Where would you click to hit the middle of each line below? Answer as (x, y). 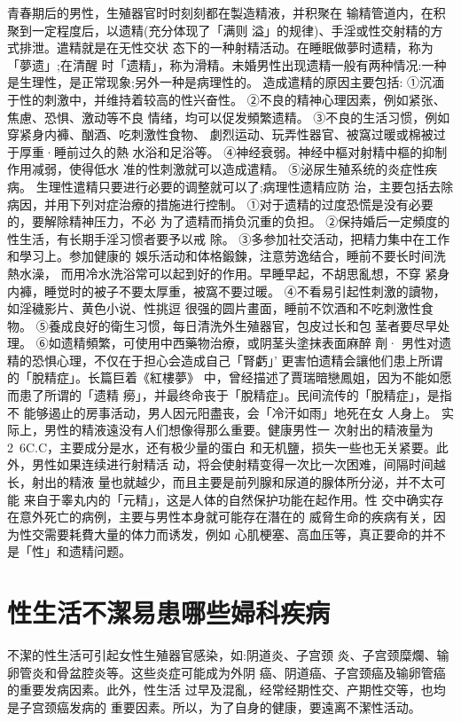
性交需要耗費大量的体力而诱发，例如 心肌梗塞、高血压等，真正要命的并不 (232, 534)
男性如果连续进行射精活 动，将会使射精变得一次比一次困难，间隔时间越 (238, 464)
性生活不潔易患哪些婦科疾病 (169, 612)
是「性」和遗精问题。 (69, 551)
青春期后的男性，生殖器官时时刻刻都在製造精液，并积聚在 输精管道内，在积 (227, 12)
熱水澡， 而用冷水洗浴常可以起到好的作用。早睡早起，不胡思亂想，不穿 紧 (223, 273)
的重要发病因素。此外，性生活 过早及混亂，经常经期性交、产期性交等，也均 (227, 690)
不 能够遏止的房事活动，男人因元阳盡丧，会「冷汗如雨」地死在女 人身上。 (223, 412)
